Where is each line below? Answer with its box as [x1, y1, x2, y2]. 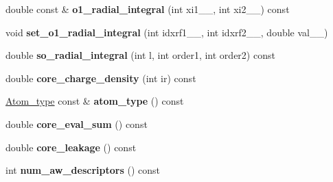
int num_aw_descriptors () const [5, 163, 160, 177]
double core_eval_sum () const [5, 116, 148, 131]
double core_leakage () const [5, 140, 137, 154]
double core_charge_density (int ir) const [5, 70, 196, 85]
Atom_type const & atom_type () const [5, 94, 184, 108]
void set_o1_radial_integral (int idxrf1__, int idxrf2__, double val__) [5, 25, 328, 39]
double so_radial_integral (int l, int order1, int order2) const [5, 48, 275, 62]
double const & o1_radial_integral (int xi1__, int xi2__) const [5, 2, 290, 16]
